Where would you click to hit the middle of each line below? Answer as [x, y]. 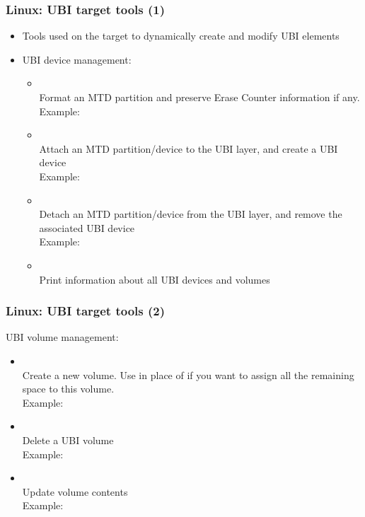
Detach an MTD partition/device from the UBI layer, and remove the [191, 214]
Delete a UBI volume [68, 440]
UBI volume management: [62, 337]
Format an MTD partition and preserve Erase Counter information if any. [199, 97]
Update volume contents [75, 491]
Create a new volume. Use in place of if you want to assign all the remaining [188, 374]
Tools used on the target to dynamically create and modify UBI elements [181, 36]
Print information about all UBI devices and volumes [155, 279]
